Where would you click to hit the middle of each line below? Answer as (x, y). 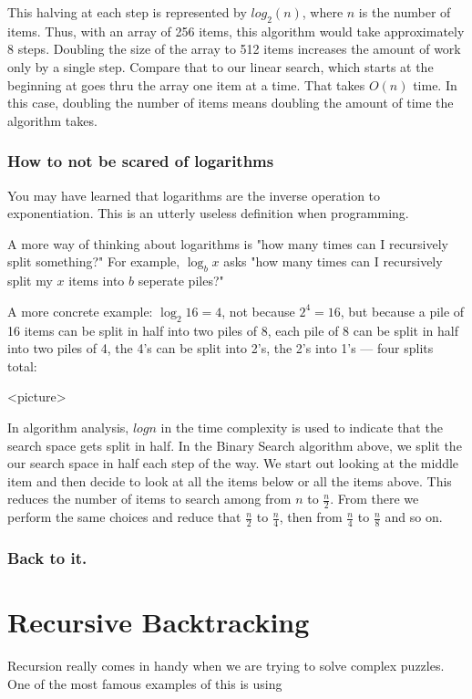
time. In (435, 84)
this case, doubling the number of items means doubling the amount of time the (231, 103)
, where (323, 12)
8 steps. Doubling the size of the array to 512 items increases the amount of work (234, 49)
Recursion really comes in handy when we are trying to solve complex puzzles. (226, 665)
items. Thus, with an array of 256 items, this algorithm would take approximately (236, 31)
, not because (258, 311)
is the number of (405, 12)
